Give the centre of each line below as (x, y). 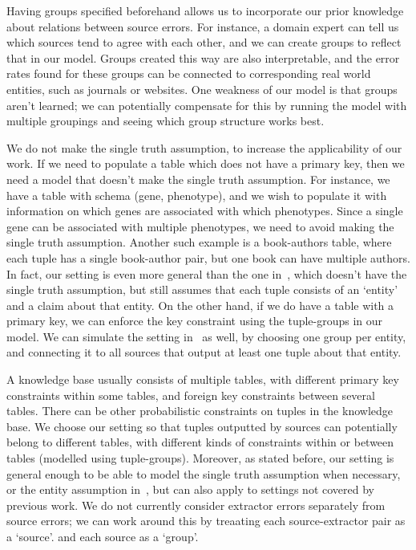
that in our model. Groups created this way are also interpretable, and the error (203, 57)
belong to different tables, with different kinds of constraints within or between (200, 442)
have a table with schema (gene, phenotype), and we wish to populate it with (197, 195)
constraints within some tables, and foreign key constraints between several (191, 395)
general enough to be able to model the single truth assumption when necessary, (204, 473)
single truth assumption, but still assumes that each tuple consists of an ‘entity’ (202, 289)
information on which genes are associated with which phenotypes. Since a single (205, 211)
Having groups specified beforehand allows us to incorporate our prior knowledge (205, 10)
